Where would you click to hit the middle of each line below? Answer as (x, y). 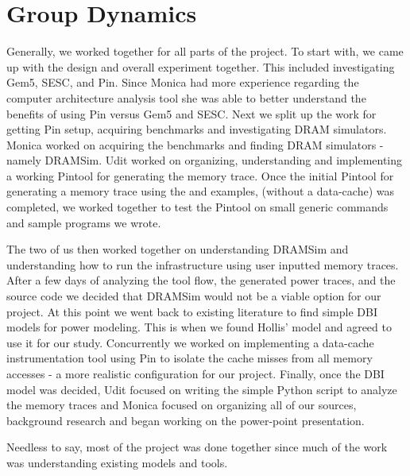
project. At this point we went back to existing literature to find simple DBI (192, 311)
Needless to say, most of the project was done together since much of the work (197, 447)
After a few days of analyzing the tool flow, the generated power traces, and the (201, 280)
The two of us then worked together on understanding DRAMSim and (178, 249)
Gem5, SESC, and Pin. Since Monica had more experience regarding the (183, 82)
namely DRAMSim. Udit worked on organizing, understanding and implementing (205, 160)
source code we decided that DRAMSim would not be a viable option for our (194, 296)
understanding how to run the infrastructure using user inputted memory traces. (203, 264)
